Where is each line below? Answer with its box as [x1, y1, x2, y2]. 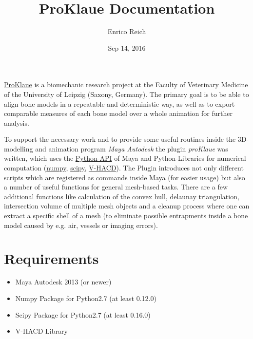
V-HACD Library [15, 326, 68, 336]
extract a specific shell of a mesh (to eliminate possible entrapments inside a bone [4, 210, 248, 221]
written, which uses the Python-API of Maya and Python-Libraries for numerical [4, 153, 246, 163]
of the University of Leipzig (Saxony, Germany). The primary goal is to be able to [4, 89, 249, 99]
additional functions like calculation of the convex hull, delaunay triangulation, [4, 191, 239, 201]
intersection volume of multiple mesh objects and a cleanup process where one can [4, 201, 250, 211]
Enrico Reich [107, 26, 146, 37]
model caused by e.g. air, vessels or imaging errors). [4, 220, 158, 230]
